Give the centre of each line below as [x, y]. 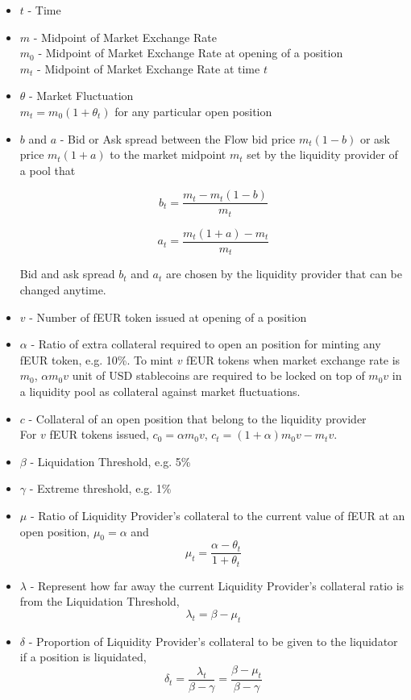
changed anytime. [63, 289]
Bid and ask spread [67, 274]
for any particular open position [193, 111]
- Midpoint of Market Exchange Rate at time [149, 68]
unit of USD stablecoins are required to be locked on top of [218, 375]
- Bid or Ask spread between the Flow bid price [178, 138]
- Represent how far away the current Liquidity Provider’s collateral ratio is [217, 585]
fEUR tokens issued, [99, 434]
